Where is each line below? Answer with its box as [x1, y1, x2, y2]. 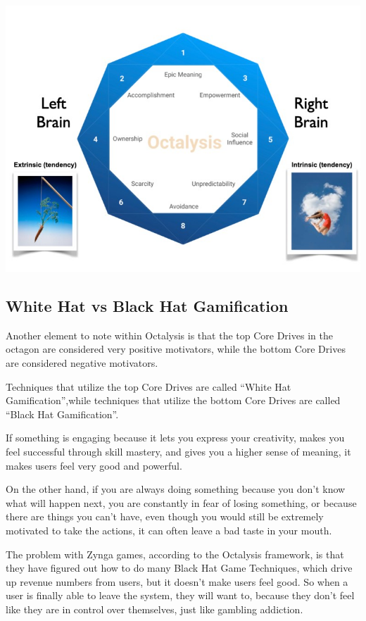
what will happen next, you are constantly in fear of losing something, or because [6, 495, 357, 510]
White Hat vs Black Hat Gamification [6, 294, 289, 316]
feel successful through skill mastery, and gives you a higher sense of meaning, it [6, 444, 351, 458]
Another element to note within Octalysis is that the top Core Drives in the [6, 327, 333, 342]
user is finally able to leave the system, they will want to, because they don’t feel [6, 588, 355, 603]
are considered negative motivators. [6, 355, 158, 370]
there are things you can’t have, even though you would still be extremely [6, 509, 324, 524]
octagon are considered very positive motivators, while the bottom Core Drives [6, 341, 346, 356]
